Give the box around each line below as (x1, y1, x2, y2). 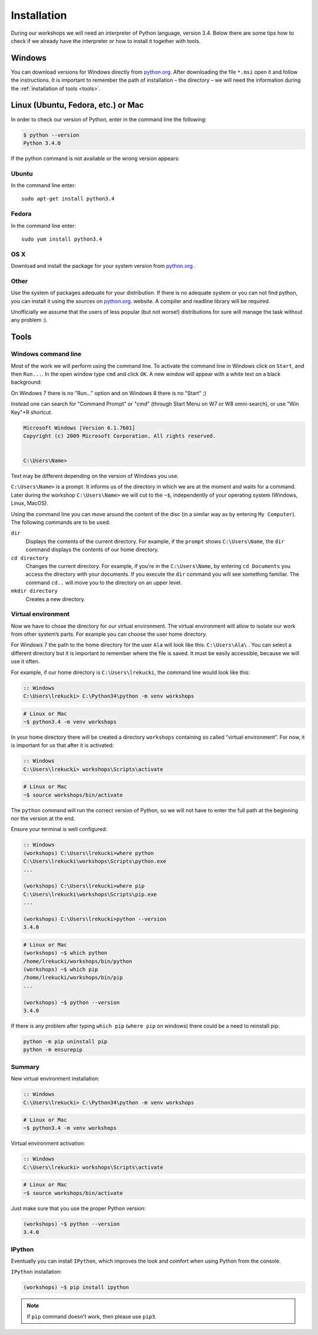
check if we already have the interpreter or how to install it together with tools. (11, 37, 201, 44)
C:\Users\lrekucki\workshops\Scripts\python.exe (23, 858, 167, 865)
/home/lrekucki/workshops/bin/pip (23, 974, 123, 981)
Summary (11, 1062, 40, 1071)
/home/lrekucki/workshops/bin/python (23, 958, 132, 965)
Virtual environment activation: (11, 1140, 85, 1147)
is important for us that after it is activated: (11, 742, 114, 749)
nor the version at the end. (11, 815, 75, 822)
